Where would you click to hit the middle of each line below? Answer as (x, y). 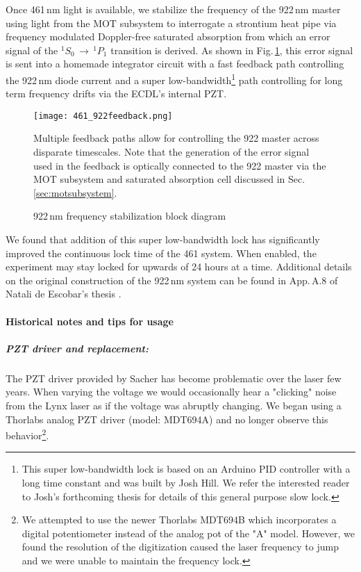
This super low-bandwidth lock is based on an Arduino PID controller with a (186, 469)
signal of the (32, 50)
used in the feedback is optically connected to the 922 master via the (180, 165)
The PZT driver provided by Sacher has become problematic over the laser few (174, 378)
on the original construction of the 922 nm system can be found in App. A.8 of (172, 280)
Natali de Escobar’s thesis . (64, 294)
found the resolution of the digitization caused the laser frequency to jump (180, 547)
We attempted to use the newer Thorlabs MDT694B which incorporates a (179, 520)
